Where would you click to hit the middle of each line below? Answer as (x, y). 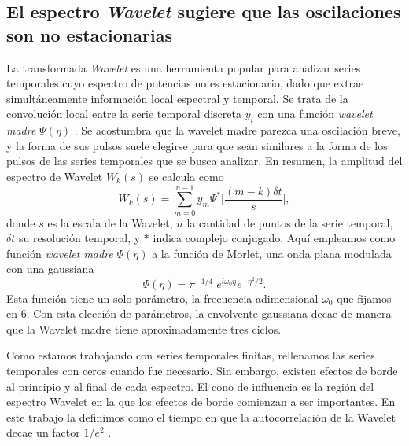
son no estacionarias (89, 34)
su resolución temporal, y (79, 238)
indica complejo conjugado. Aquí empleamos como (274, 238)
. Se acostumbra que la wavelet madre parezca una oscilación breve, (237, 130)
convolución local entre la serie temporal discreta (124, 114)
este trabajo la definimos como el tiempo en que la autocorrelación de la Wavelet (201, 417)
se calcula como (186, 176)
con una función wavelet (315, 114)
